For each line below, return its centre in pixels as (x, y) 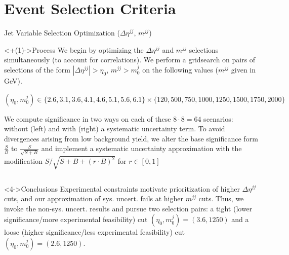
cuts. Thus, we (221, 198)
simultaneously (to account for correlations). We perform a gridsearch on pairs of (130, 60)
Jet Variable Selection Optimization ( (62, 33)
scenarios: (218, 118)
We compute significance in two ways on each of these (88, 118)
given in (243, 69)
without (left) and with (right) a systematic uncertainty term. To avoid (115, 129)
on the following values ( (180, 69)
